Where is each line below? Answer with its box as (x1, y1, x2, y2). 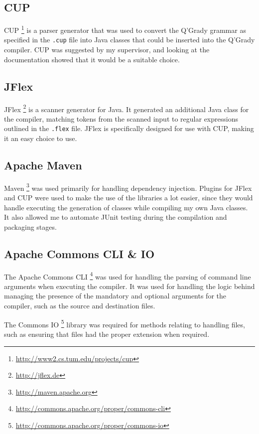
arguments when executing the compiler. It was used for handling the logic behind (4, 281, 255, 291)
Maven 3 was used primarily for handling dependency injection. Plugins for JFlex (4, 181, 252, 193)
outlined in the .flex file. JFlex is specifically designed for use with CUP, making (4, 123, 254, 134)
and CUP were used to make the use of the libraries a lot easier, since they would (4, 192, 253, 203)
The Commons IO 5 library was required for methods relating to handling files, (4, 317, 245, 329)
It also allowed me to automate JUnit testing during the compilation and (4, 212, 227, 222)
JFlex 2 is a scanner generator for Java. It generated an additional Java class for (4, 102, 249, 114)
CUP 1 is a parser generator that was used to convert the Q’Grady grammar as (4, 23, 246, 35)
